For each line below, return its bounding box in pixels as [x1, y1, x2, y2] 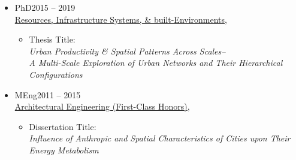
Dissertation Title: [29, 120, 96, 132]
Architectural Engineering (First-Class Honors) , [14, 100, 190, 113]
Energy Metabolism [29, 143, 99, 156]
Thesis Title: [29, 33, 75, 46]
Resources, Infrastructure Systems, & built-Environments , [14, 13, 227, 25]
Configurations [29, 68, 83, 80]
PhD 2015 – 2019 [14, 1, 75, 13]
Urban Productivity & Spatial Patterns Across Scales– [29, 44, 226, 57]
